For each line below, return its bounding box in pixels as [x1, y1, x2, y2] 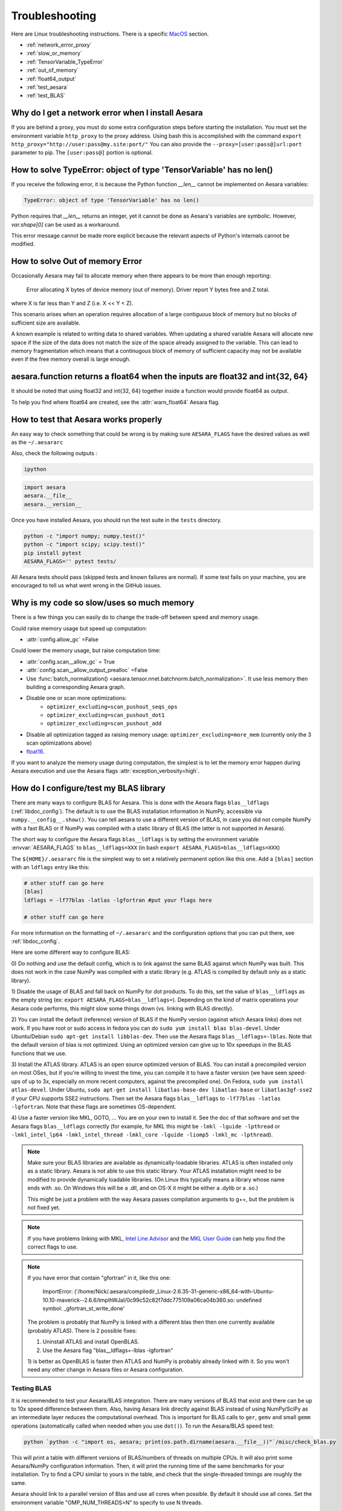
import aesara [24, 484, 66, 491]
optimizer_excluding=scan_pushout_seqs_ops [47, 703, 178, 710]
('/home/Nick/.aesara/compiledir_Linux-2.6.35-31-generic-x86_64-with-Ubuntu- [74, 1288, 274, 1295]
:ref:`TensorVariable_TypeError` [26, 58, 105, 65]
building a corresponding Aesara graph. [26, 683, 126, 690]
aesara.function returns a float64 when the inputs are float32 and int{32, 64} [11, 372, 308, 382]
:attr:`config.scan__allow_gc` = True [26, 658, 115, 665]
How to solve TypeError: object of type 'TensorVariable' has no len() [11, 165, 273, 175]
